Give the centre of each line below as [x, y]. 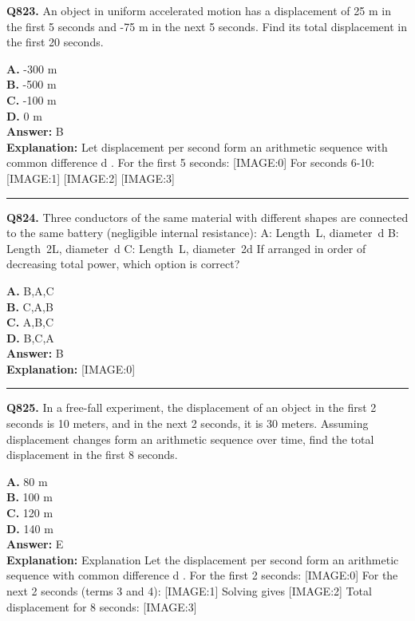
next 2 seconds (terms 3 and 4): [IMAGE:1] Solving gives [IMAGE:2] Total [189, 591]
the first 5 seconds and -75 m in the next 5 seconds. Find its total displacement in [207, 26]
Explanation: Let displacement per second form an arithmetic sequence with [197, 146]
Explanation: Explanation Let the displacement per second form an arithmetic [203, 559]
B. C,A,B [30, 306]
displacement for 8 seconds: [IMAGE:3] [102, 606]
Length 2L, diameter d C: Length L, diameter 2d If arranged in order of [186, 248]
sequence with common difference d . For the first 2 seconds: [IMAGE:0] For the [202, 575]
